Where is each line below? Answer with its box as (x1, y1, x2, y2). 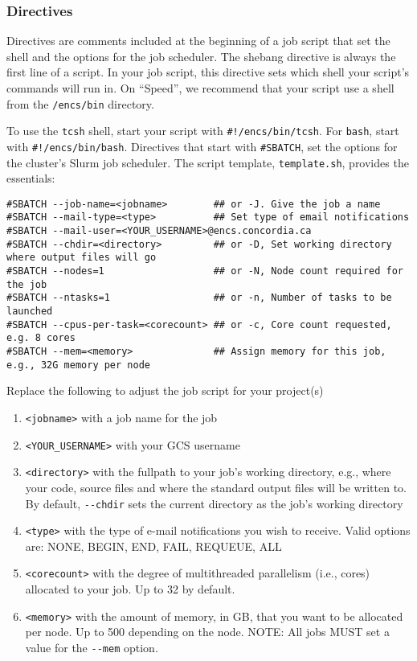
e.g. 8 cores (6, 332, 76, 344)
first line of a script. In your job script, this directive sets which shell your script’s (6, 64, 410, 80)
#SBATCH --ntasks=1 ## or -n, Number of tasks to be (6, 292, 392, 304)
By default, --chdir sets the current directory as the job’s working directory (25, 495, 403, 511)
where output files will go (6, 252, 157, 264)
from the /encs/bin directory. (6, 95, 154, 112)
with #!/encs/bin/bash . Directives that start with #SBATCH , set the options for (6, 138, 398, 154)
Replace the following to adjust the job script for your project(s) (6, 382, 324, 399)
